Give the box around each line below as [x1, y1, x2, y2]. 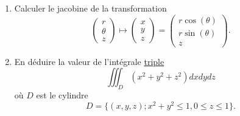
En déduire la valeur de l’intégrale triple [14, 55, 164, 67]
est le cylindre [36, 89, 88, 101]
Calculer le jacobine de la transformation [14, 2, 167, 14]
